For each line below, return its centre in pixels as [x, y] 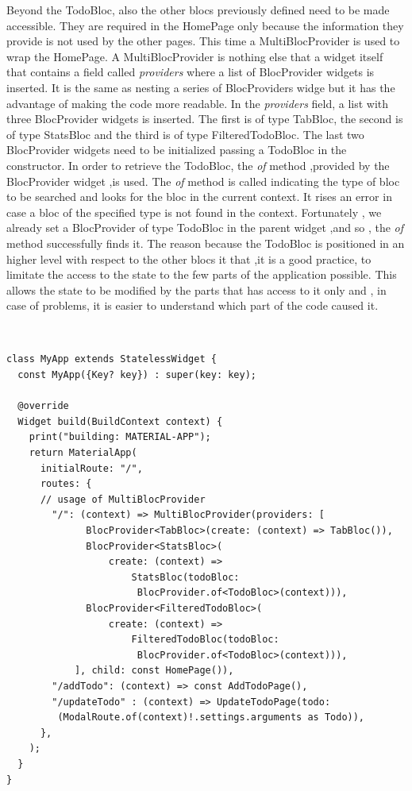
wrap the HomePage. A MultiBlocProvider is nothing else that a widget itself [195, 56]
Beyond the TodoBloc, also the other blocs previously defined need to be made [198, 10]
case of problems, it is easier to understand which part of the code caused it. [193, 305]
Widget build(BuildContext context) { [120, 421]
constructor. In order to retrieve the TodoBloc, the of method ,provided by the [198, 165]
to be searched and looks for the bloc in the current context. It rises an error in [199, 197]
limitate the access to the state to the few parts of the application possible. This [202, 274]
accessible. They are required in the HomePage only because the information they [205, 25]
